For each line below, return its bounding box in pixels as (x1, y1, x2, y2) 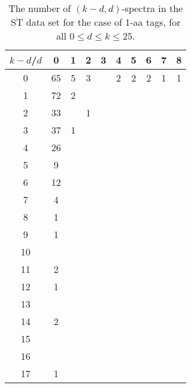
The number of (8, 1, 71, 15)
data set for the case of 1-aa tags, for (26, 15, 181, 29)
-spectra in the (122, 1, 183, 15)
